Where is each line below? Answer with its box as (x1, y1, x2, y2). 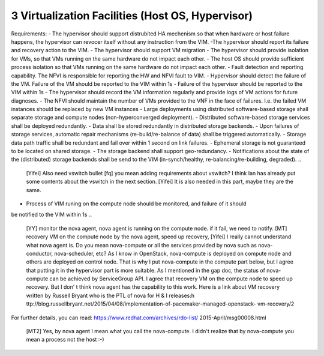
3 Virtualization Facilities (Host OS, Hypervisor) (11, 9, 253, 22)
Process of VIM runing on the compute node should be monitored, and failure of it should (26, 200, 247, 207)
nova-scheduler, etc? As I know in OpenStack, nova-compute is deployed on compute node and (54, 250, 292, 257)
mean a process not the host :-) (26, 336, 104, 343)
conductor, (26, 250, 53, 257)
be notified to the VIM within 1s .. (11, 211, 92, 219)
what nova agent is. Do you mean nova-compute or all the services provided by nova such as (26, 241, 257, 249)
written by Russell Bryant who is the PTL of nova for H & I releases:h (26, 292, 195, 299)
